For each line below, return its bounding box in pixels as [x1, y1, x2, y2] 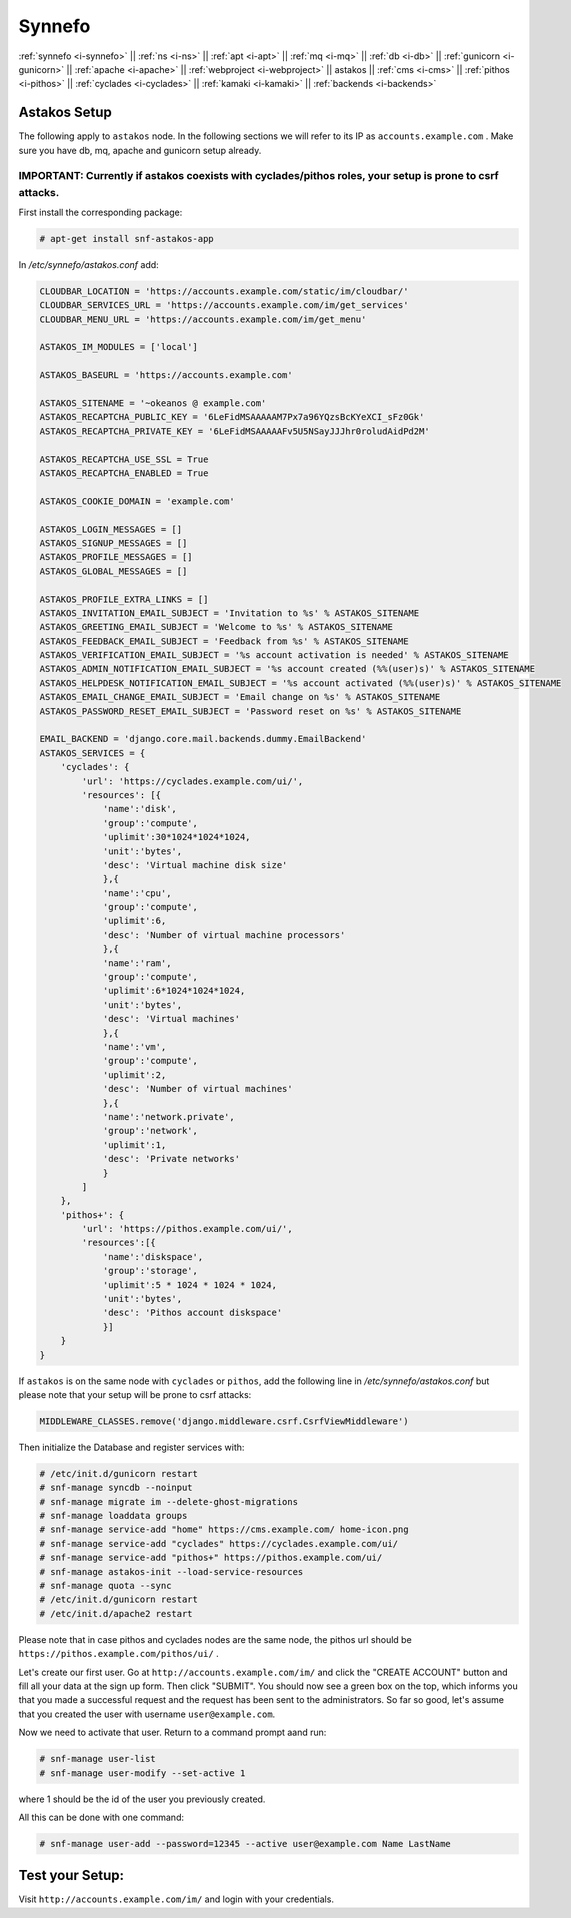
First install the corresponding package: [18, 206, 183, 218]
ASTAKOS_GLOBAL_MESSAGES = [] [39, 565, 188, 577]
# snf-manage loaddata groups [39, 1510, 188, 1522]
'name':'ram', [102, 957, 172, 969]
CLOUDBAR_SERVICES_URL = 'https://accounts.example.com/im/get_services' [39, 300, 409, 311]
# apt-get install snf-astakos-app [39, 233, 214, 244]
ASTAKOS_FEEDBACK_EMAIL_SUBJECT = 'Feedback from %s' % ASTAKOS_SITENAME [39, 635, 409, 647]
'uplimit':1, [102, 1139, 167, 1150]
